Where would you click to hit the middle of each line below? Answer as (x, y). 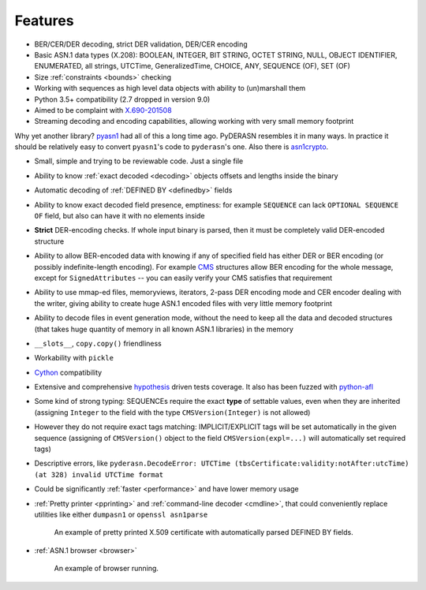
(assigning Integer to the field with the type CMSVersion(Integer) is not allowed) (172, 412)
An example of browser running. (106, 569)
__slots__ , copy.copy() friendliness (98, 343)
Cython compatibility (68, 372)
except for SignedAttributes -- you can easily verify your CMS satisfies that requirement (183, 278)
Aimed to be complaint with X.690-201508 (103, 110)
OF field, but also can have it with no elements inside (120, 216)
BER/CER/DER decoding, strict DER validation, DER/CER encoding (141, 44)
